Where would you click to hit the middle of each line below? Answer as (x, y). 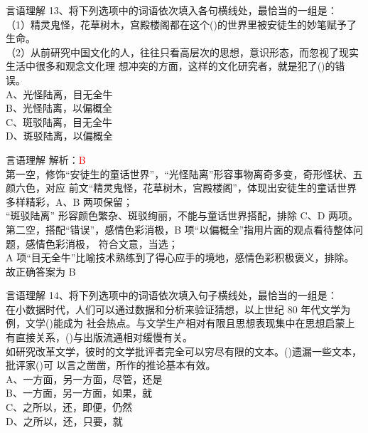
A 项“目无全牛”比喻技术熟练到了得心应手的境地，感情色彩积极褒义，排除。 (180, 257)
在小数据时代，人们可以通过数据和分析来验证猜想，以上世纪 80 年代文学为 (178, 309)
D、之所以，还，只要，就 (64, 421)
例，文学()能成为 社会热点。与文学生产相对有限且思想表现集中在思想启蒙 (175, 323)
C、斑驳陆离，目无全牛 (59, 121)
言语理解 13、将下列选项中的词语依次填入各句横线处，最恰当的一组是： (172, 10)
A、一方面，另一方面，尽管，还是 (84, 379)
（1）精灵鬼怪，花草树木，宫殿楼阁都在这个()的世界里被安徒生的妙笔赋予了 (181, 24)
